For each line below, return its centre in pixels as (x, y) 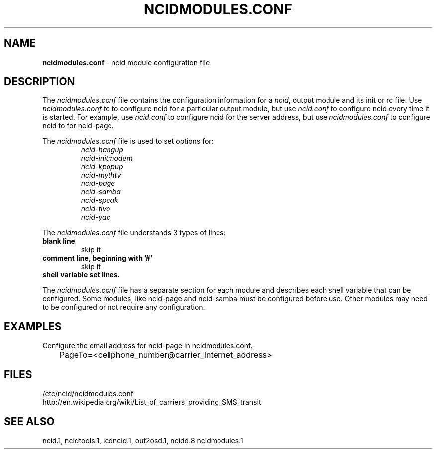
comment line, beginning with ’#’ (98, 258)
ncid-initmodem (107, 158)
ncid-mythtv (101, 175)
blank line (59, 241)
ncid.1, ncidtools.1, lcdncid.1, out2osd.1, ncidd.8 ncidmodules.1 (143, 440)
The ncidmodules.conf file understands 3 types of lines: (134, 233)
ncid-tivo (96, 209)
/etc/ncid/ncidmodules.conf (88, 394)
